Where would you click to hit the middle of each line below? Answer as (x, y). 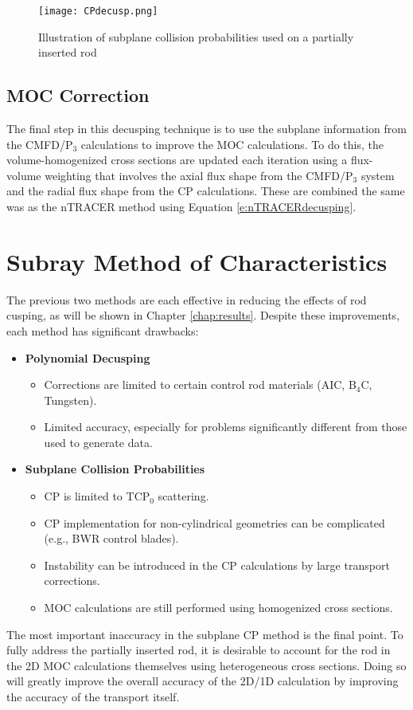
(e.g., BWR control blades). (111, 538)
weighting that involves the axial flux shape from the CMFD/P (199, 175)
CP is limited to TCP (97, 496)
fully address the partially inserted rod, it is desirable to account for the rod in (199, 650)
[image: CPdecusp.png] (98, 11)
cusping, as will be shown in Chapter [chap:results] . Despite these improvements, (203, 315)
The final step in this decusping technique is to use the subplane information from (207, 129)
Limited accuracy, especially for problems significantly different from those (226, 427)
